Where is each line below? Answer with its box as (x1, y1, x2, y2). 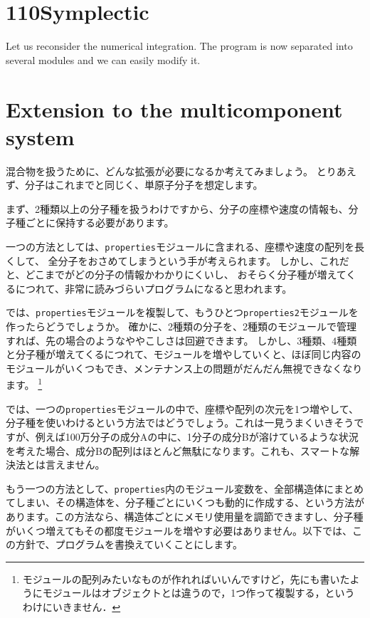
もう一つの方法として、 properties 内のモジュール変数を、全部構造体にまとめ (6, 481, 364, 496)
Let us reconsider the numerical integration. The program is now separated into (6, 38, 353, 53)
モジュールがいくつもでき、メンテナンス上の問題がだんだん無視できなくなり (6, 360, 363, 375)
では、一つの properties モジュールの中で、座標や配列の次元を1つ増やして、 (6, 401, 359, 416)
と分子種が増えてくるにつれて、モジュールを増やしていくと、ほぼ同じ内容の (6, 347, 361, 362)
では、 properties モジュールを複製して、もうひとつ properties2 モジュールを (6, 305, 359, 320)
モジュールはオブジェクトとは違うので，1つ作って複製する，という (42, 585, 355, 600)
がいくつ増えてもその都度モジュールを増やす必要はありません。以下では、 (6, 523, 352, 538)
